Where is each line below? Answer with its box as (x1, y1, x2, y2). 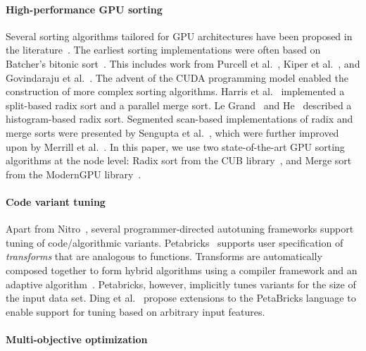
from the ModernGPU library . (6, 166, 141, 181)
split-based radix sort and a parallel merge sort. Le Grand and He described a (6, 97, 352, 112)
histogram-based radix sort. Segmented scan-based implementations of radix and (6, 111, 353, 126)
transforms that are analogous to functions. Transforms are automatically (6, 249, 322, 264)
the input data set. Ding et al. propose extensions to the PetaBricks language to (6, 290, 356, 305)
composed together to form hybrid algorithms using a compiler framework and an (6, 262, 358, 277)
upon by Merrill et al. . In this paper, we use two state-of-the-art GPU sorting (6, 139, 345, 154)
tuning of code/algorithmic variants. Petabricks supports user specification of (6, 235, 343, 250)
